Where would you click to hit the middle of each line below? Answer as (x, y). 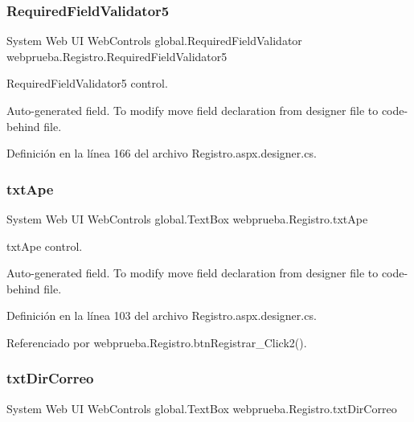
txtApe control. (45, 246)
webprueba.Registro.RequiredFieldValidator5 (117, 56)
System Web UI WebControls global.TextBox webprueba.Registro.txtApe (187, 219)
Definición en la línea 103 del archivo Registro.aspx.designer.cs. (162, 315)
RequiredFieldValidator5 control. (87, 83)
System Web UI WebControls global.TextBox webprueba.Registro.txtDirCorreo (202, 408)
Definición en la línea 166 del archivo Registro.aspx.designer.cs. (162, 153)
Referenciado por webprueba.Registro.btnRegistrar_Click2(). (157, 342)
